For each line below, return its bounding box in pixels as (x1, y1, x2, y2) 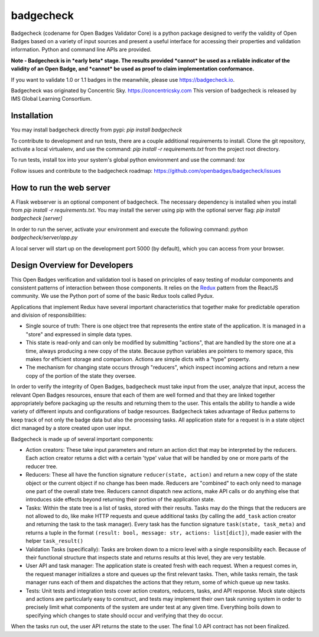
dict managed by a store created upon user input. (11, 424, 132, 432)
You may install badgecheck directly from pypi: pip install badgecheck (11, 126, 183, 133)
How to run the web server (11, 182, 111, 192)
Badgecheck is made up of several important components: (11, 435, 154, 442)
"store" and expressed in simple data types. (25, 330, 133, 337)
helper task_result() (25, 538, 84, 545)
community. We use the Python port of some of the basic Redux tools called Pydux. (11, 292, 214, 300)
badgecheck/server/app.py (11, 234, 78, 241)
